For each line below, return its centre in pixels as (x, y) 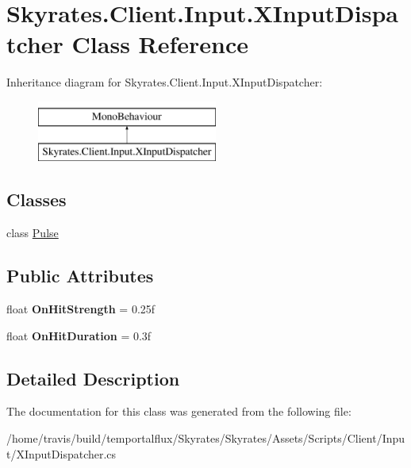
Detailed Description (93, 378)
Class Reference (160, 44)
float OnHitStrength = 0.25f (81, 309)
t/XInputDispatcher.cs (61, 453)
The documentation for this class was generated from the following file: (179, 411)
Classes (36, 199)
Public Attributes (80, 276)
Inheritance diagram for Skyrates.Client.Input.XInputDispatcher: (165, 82)
